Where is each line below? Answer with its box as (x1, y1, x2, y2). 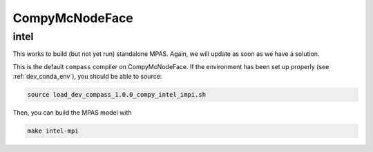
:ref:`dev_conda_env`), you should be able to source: (12, 73, 162, 81)
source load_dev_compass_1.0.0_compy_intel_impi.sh (27, 91, 207, 99)
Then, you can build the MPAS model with (12, 108, 132, 117)
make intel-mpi (27, 127, 79, 135)
